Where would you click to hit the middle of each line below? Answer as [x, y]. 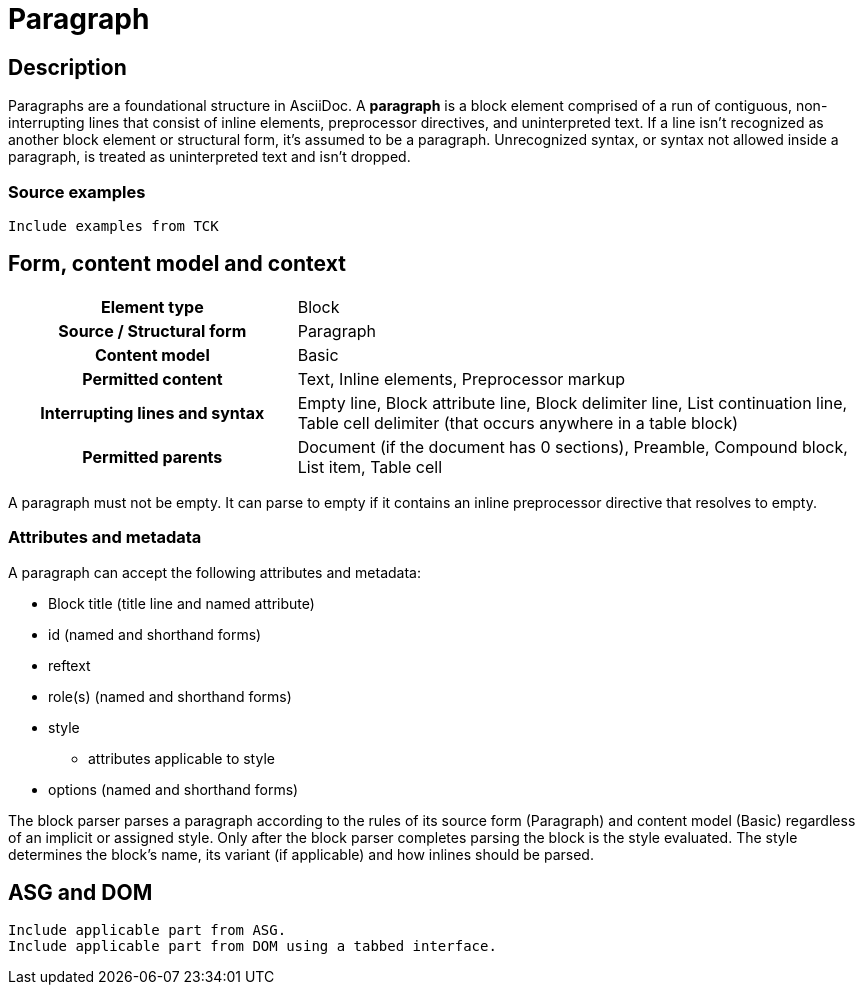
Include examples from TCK [113, 225]
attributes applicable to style [181, 758]
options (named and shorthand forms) [173, 789]
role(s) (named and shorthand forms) [170, 696]
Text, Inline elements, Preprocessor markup [461, 378]
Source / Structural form [152, 330]
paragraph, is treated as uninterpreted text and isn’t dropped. [209, 157]
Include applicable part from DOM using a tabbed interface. [252, 946]
